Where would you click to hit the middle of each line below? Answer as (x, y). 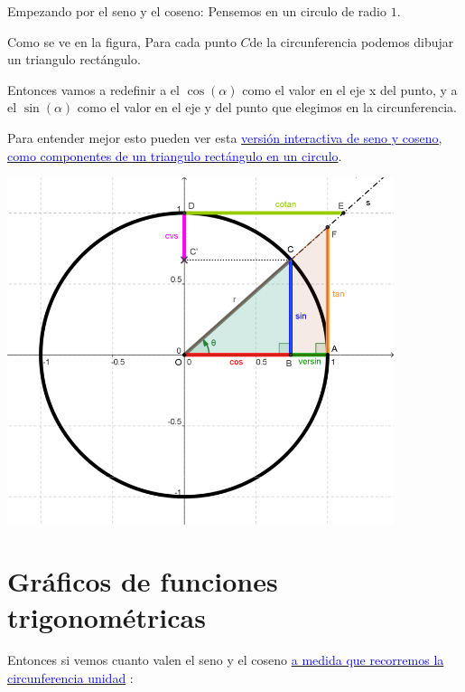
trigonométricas (107, 616)
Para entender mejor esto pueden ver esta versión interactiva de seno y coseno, (225, 137)
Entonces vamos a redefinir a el (93, 89)
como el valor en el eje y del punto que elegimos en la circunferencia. (267, 107)
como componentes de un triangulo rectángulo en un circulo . (175, 155)
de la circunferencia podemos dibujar (352, 41)
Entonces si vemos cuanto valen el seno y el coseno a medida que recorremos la (226, 660)
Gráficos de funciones (143, 581)
